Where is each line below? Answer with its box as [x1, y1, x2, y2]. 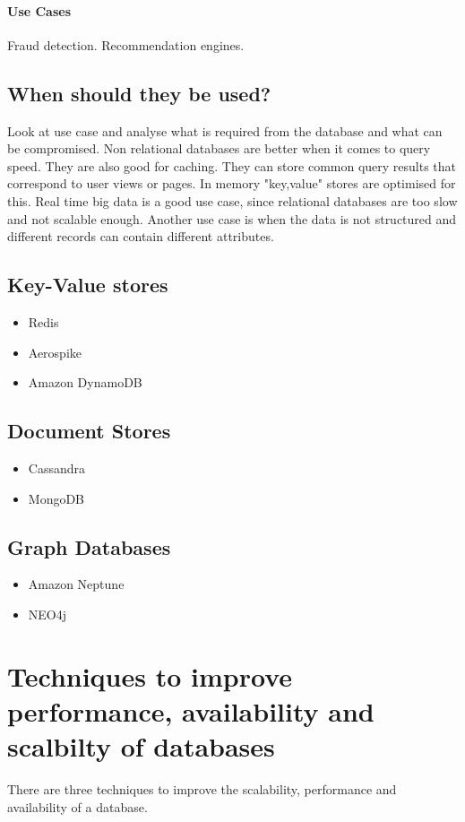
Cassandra [28, 458, 85, 477]
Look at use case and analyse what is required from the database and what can [7, 121, 443, 140]
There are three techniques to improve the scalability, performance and [7, 780, 397, 799]
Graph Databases [7, 532, 171, 560]
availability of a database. [7, 797, 148, 816]
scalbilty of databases [7, 728, 275, 765]
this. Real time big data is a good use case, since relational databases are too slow [7, 191, 458, 210]
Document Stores [7, 417, 171, 445]
